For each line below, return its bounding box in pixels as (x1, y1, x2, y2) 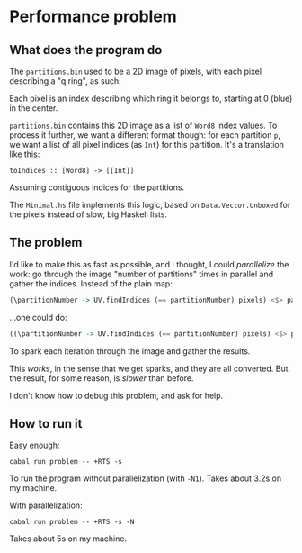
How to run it (9, 416, 83, 431)
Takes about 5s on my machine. (9, 533, 128, 544)
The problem (9, 235, 83, 250)
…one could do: (9, 312, 67, 322)
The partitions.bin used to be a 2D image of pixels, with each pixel (9, 66, 262, 77)
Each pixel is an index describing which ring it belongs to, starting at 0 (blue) (9, 93, 293, 104)
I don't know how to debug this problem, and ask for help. (9, 390, 224, 401)
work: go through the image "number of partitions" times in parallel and (9, 268, 274, 279)
